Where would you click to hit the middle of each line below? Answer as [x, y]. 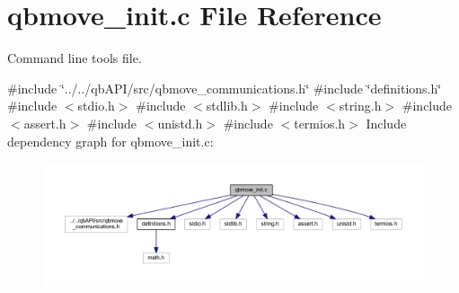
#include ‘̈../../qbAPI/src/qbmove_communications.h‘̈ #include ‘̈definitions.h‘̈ [225, 88]
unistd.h [180, 123]
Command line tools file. [75, 58]
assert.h [45, 123]
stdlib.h [227, 106]
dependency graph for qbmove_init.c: [110, 141]
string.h [360, 106]
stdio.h [96, 106]
